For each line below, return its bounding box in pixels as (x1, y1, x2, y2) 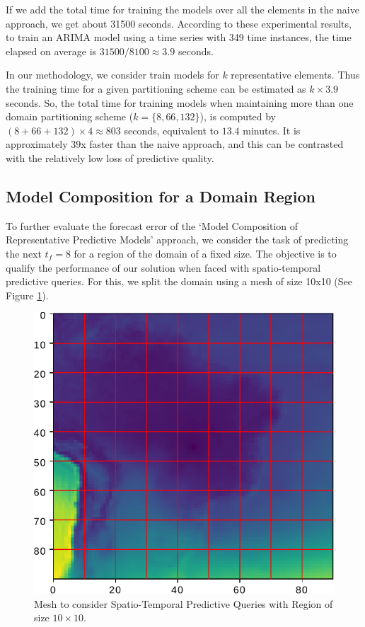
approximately (6, 137, 68, 151)
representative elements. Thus (231, 67, 360, 82)
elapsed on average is (6, 43, 97, 58)
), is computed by (199, 109, 277, 124)
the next (6, 246, 42, 260)
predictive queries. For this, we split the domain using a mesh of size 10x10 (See (6, 274, 352, 289)
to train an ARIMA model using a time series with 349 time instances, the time (6, 30, 352, 45)
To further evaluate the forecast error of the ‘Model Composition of (6, 218, 299, 233)
